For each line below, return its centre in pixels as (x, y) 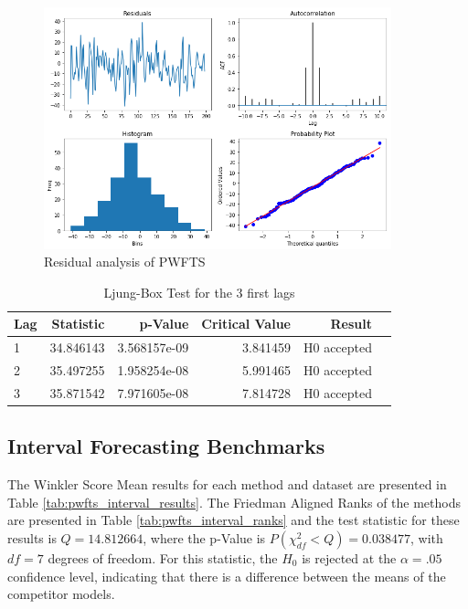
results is (32, 537)
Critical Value (246, 324)
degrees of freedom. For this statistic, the (163, 557)
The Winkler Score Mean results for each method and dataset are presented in (227, 484)
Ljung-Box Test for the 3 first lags (199, 292)
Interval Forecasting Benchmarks (166, 446)
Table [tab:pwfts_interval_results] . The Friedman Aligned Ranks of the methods (234, 502)
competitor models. (61, 594)
